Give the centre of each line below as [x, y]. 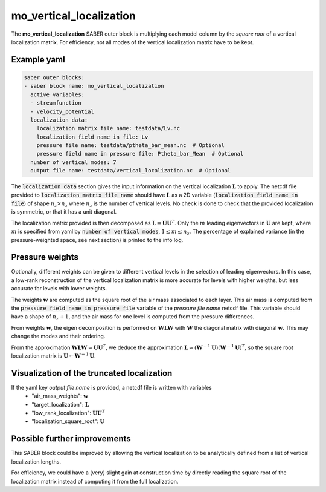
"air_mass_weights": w [60, 396]
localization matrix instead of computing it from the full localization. [95, 481]
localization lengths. [36, 461]
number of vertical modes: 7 [74, 162]
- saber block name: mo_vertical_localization [94, 86]
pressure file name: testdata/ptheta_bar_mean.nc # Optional [130, 146]
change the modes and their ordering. [58, 336]
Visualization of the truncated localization [92, 373]
